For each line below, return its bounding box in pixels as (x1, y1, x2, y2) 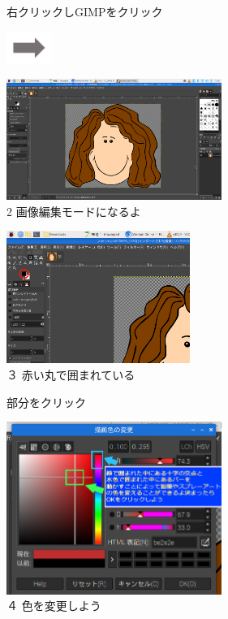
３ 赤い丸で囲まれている (6, 366, 136, 383)
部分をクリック (6, 393, 86, 410)
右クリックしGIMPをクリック (6, 3, 163, 19)
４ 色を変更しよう (6, 597, 101, 614)
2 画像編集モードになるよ (6, 202, 141, 219)
